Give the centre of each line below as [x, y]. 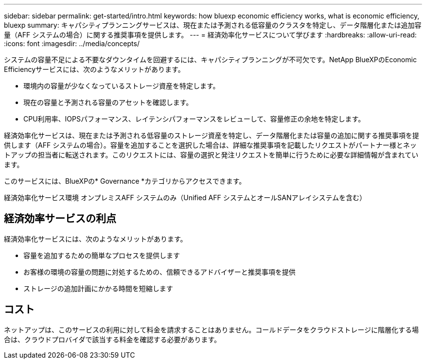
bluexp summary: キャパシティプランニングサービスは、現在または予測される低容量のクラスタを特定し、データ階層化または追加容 [213, 25]
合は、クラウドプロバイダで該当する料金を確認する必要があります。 [113, 339]
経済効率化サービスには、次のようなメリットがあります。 [96, 239]
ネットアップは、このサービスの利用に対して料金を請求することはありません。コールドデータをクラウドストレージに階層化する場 [211, 329]
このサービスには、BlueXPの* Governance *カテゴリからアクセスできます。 [125, 181]
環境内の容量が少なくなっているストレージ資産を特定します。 [122, 86]
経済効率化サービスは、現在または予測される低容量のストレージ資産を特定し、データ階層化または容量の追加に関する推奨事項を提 [212, 135]
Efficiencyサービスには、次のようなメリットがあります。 [94, 69]
